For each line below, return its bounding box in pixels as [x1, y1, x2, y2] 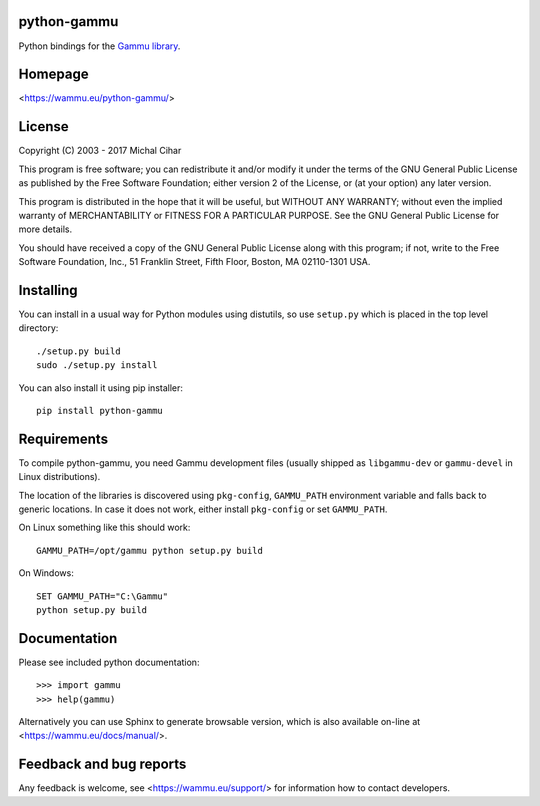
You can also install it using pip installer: [18, 381, 184, 394]
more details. [18, 223, 73, 235]
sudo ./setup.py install [36, 360, 158, 371]
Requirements [18, 430, 109, 447]
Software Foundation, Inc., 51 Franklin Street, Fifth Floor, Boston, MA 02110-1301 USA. [18, 256, 371, 268]
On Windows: [18, 567, 74, 579]
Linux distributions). [18, 471, 101, 483]
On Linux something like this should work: [18, 521, 191, 534]
